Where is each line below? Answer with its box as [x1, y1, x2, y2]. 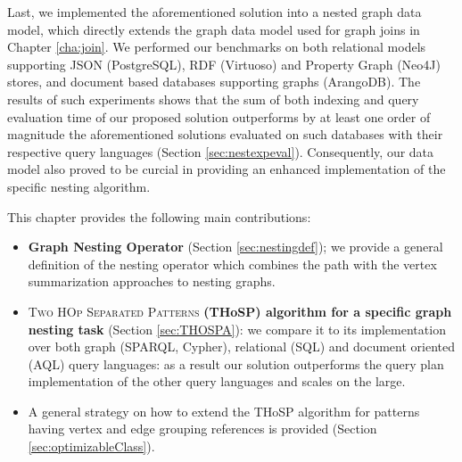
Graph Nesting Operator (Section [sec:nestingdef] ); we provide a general [28, 237, 443, 256]
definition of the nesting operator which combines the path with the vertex [28, 254, 437, 273]
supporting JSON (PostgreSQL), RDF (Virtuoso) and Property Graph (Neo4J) [7, 54, 441, 73]
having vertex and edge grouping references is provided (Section [28, 419, 377, 438]
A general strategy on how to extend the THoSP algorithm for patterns [28, 401, 420, 420]
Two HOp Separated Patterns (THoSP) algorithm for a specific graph [28, 301, 452, 320]
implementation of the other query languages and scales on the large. [28, 372, 406, 391]
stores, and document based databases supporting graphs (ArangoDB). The [7, 72, 421, 91]
